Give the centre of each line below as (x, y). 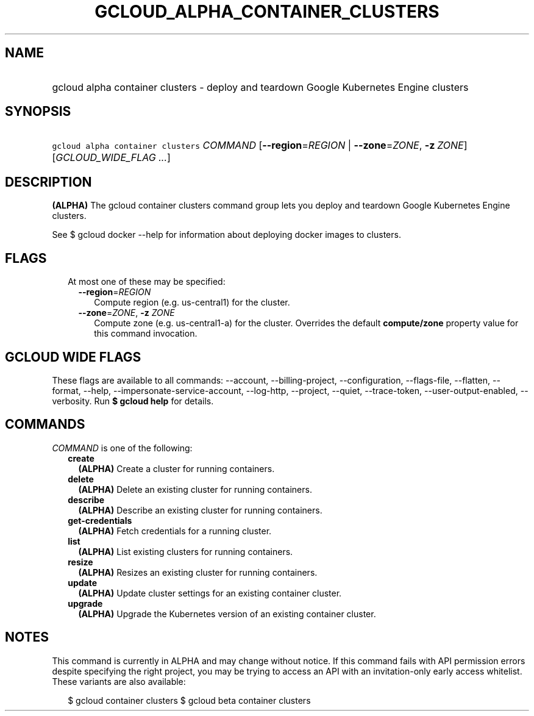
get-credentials (100, 520)
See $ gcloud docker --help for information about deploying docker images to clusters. (226, 235)
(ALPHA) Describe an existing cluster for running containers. (200, 510)
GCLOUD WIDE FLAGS (73, 357)
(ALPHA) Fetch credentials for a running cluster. (175, 531)
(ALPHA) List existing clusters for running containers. (186, 551)
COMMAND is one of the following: (122, 448)
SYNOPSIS (38, 112)
